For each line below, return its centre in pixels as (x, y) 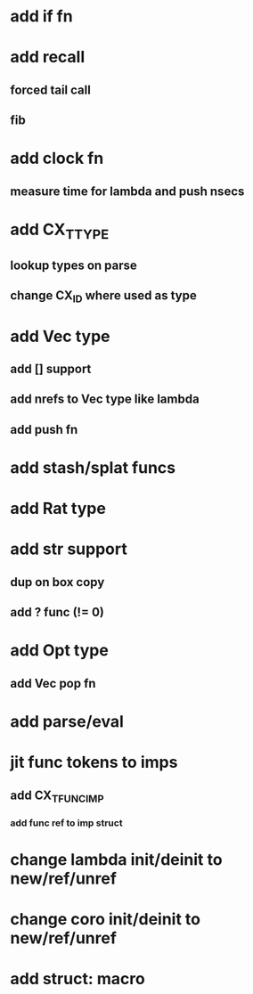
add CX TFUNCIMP (57, 796)
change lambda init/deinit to (116, 859)
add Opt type (60, 651)
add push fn (44, 429)
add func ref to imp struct (66, 823)
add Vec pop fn (53, 683)
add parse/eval (67, 721)
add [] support (51, 369)
